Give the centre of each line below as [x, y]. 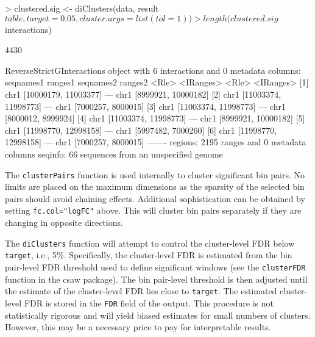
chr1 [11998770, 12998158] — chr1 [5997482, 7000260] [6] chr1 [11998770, [141, 130]
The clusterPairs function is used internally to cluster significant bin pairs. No [155, 174]
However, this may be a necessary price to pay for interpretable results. [138, 327]
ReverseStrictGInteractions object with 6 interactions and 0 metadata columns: [153, 70]
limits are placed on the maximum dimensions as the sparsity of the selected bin [155, 187]
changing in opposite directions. [64, 223]
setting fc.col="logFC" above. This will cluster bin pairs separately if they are [153, 210]
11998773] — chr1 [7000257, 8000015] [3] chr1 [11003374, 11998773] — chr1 [145, 106]
